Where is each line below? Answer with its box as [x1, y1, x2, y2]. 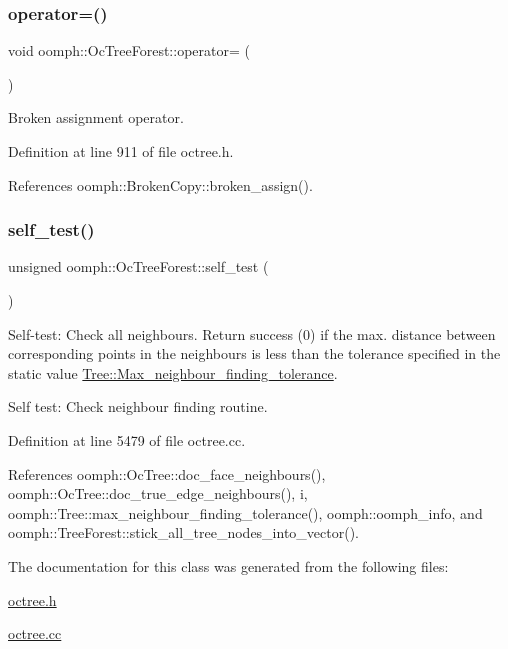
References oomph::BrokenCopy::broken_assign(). [8, 174, 313, 195]
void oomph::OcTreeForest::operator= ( [8, 40, 250, 61]
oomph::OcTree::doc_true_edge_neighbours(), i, [8, 483, 308, 504]
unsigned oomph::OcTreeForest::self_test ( [8, 256, 269, 277]
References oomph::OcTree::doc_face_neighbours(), [8, 463, 326, 484]
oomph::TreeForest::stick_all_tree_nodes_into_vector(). [8, 522, 359, 543]
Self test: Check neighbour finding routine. [8, 396, 268, 417]
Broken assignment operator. [8, 107, 184, 128]
